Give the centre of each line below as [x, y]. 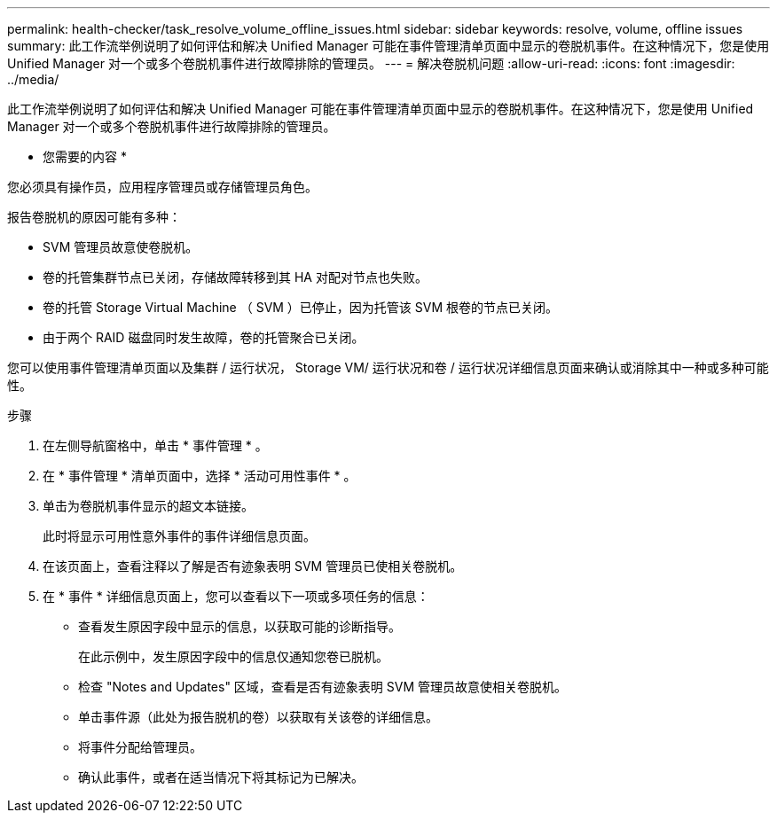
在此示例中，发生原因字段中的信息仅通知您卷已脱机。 [233, 656]
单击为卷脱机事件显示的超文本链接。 [148, 506]
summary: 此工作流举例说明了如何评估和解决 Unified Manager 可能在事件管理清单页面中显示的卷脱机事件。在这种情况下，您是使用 [388, 46]
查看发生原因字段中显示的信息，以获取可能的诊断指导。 [239, 626]
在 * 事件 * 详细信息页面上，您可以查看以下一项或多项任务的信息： [236, 596]
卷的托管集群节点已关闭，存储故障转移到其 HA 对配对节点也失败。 [235, 277]
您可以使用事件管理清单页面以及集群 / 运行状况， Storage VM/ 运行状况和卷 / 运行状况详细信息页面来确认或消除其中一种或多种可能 [388, 367]
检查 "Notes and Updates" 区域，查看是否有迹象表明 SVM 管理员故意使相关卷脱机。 [323, 687]
